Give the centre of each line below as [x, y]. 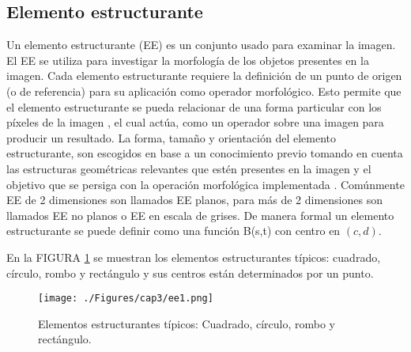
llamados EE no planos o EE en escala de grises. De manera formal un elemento [200, 215]
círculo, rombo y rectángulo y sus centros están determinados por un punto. [190, 273]
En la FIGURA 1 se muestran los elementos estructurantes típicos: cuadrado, [194, 257]
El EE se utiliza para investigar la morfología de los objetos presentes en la [188, 60]
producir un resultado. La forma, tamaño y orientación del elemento [171, 137]
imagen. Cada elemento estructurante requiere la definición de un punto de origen [204, 76]
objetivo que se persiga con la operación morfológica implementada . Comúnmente [205, 184]
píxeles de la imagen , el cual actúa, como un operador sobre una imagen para [195, 122]
